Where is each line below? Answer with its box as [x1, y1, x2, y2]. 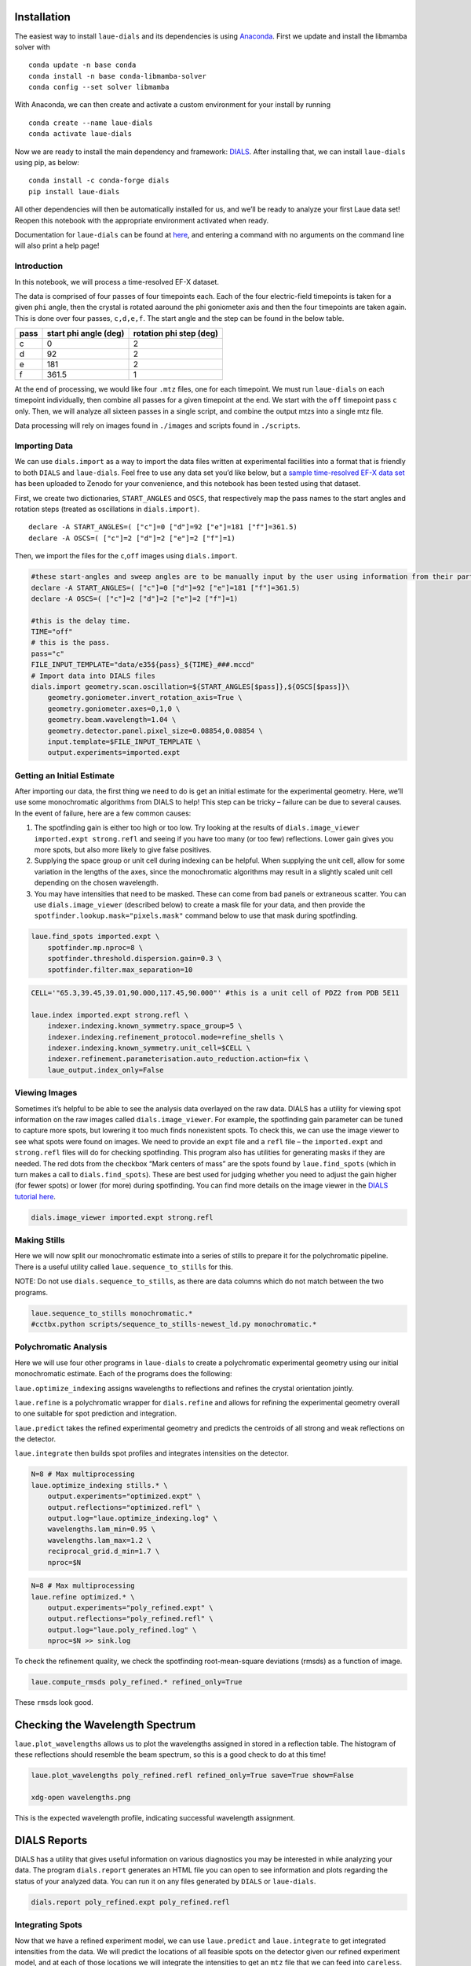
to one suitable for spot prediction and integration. [14, 1408, 177, 1419]
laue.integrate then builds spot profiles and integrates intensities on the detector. [14, 1449, 290, 1458]
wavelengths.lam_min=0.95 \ [47, 1525, 156, 1533]
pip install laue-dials [28, 187, 120, 196]
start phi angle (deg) [46, 328, 125, 339]
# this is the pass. [31, 638, 110, 647]
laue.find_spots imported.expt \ [31, 932, 160, 941]
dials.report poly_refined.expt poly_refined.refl [31, 1898, 231, 1906]
